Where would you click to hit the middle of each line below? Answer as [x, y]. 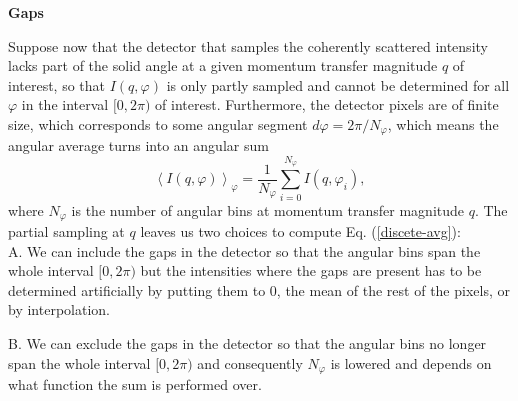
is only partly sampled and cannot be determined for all [338, 84]
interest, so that [57, 84]
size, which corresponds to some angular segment [158, 123]
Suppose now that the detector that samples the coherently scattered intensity [248, 45]
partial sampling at [66, 231]
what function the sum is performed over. [135, 384]
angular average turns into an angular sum [138, 145]
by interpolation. [59, 309]
